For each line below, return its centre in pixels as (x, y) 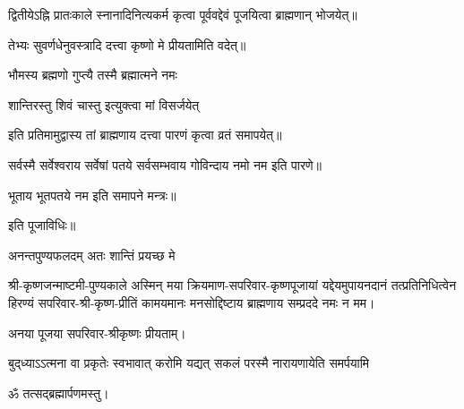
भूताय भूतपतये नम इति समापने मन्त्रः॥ (92, 195)
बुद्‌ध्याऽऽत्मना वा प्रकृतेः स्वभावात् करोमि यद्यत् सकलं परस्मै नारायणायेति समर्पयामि (189, 363)
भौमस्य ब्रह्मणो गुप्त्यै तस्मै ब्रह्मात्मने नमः (93, 75)
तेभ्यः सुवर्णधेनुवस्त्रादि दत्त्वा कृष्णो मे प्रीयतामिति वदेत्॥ (127, 44)
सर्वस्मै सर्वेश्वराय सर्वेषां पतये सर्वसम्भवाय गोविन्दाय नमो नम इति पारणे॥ (165, 164)
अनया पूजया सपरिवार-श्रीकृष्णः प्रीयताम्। (97, 332)
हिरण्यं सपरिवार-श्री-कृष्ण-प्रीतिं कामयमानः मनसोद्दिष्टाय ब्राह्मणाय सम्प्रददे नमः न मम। (192, 302)
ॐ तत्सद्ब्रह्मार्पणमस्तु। (59, 392)
